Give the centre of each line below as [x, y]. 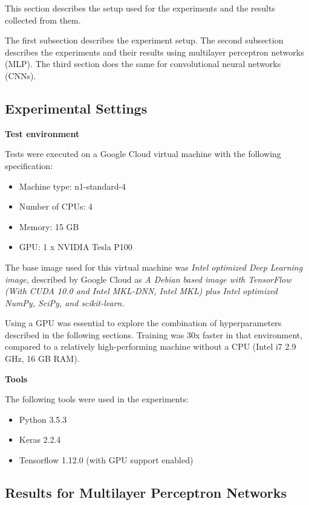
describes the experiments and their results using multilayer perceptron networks [154, 52]
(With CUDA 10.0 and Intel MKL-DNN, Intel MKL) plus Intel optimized [141, 291]
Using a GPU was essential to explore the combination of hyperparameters [143, 323]
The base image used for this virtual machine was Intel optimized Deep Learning [154, 267]
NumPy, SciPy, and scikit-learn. [65, 302]
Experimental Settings [76, 108]
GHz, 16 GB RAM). [42, 359]
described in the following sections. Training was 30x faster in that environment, [154, 334]
